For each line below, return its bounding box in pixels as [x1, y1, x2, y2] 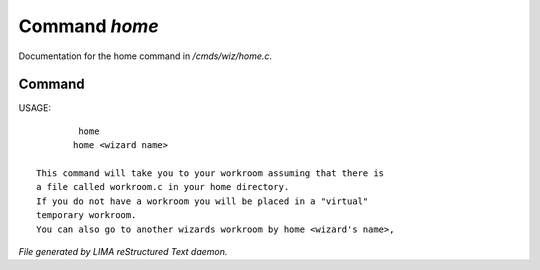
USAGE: [18, 102, 52, 114]
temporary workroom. [36, 210, 137, 221]
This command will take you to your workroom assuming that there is [36, 168, 385, 179]
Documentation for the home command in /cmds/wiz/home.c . [18, 50, 273, 62]
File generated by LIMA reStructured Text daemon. [18, 245, 228, 257]
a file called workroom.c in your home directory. [36, 181, 290, 193]
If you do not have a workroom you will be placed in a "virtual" [36, 195, 369, 207]
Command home [18, 15, 159, 37]
